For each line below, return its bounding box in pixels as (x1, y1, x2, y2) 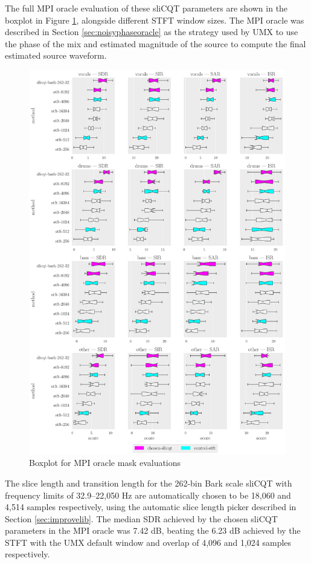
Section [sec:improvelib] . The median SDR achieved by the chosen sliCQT (5, 512, 278, 525)
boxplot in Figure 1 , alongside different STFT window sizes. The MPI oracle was (5, 13, 304, 26)
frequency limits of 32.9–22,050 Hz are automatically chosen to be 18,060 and (5, 488, 291, 501)
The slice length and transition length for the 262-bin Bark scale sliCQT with (5, 476, 292, 489)
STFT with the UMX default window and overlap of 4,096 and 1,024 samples (5, 536, 292, 548)
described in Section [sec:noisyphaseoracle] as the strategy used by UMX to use (5, 25, 298, 38)
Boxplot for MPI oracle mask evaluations (29, 456, 181, 469)
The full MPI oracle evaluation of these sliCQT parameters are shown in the (5, 2, 288, 14)
